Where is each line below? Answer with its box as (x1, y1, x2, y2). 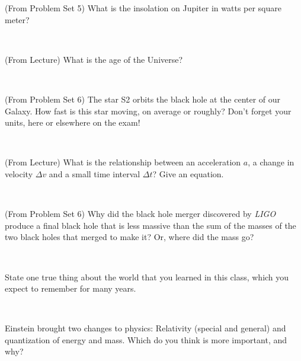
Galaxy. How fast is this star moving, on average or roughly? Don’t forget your (5, 104, 292, 117)
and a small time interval (49, 167, 140, 180)
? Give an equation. (152, 167, 224, 180)
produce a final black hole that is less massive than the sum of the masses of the (5, 219, 296, 231)
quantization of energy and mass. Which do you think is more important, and (5, 333, 287, 346)
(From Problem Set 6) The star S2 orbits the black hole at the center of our (5, 92, 281, 105)
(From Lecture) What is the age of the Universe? (5, 53, 183, 65)
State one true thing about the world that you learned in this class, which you (5, 270, 289, 283)
